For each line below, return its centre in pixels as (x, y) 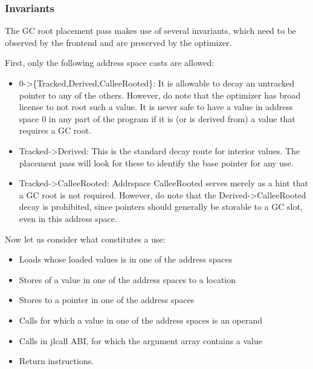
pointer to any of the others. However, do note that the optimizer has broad (160, 95)
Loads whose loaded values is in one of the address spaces (126, 259)
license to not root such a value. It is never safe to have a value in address (156, 107)
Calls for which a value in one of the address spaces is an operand (141, 320)
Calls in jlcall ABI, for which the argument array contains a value (141, 340)
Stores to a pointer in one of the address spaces (107, 300)
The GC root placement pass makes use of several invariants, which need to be (151, 31)
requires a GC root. (55, 130)
